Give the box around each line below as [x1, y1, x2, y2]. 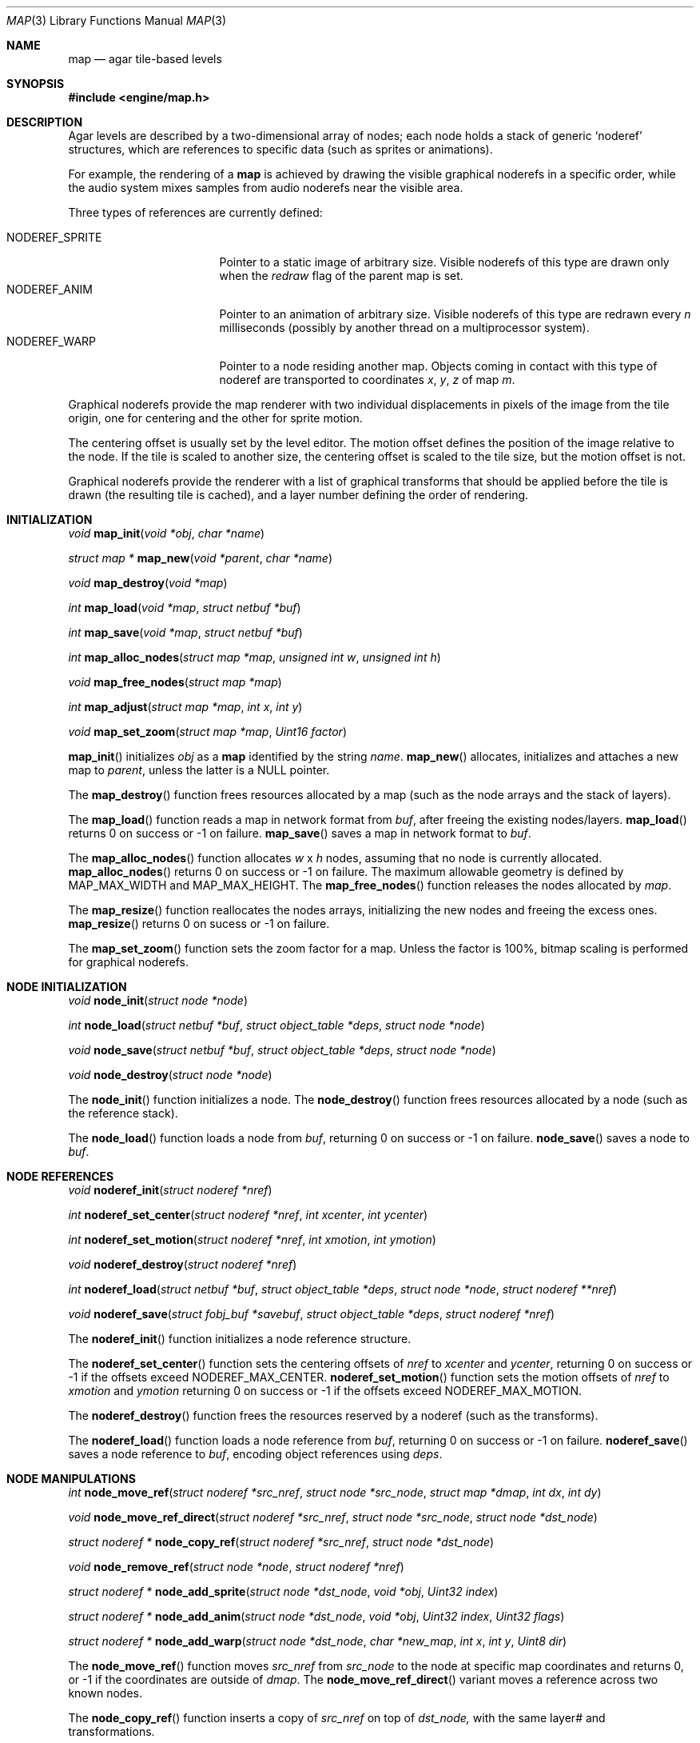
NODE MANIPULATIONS [6, 1472, 136, 1485]
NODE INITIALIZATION [6, 980, 127, 993]
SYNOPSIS [6, 77, 65, 90]
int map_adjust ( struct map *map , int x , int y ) [68, 700, 303, 714]
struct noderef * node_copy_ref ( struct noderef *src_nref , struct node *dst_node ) [68, 1535, 495, 1549]
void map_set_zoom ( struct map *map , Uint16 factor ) [68, 725, 348, 738]
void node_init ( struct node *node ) [68, 993, 248, 1007]
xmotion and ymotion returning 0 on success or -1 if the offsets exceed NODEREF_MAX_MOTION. [68, 1384, 582, 1397]
